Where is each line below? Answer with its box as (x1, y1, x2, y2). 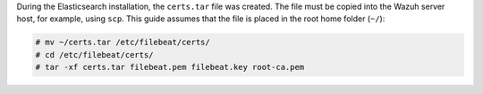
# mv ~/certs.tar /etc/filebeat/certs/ (35, 37, 210, 48)
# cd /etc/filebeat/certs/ (35, 50, 154, 59)
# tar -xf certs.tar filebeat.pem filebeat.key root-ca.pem (35, 62, 305, 73)
